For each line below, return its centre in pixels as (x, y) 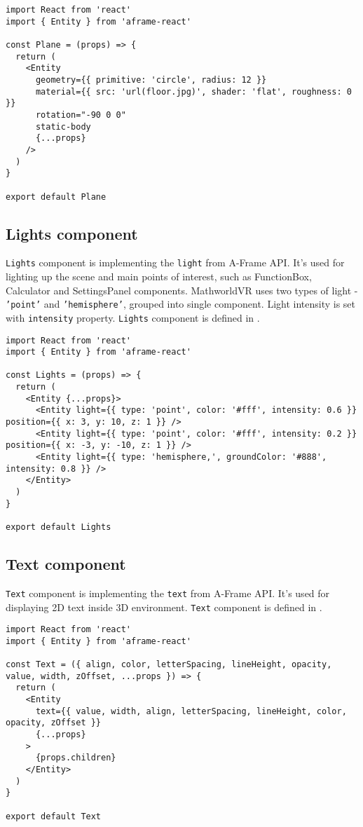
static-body (63, 127)
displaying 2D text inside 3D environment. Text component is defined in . (164, 607)
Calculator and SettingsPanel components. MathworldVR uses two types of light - (182, 290)
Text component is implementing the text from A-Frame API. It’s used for (168, 593)
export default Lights (59, 527)
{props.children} (76, 758)
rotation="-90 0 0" (81, 115)
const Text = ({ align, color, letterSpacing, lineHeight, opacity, (169, 665)
